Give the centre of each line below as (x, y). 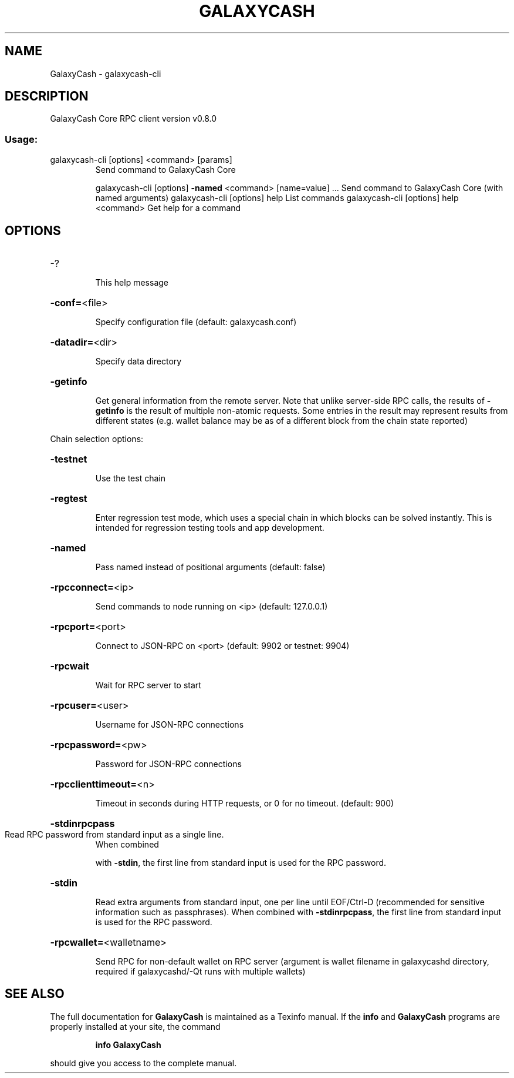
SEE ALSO (35, 994)
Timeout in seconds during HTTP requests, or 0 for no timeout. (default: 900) (245, 804)
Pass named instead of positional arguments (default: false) (210, 567)
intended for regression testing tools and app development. (210, 528)
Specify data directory (138, 361)
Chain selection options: (97, 439)
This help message (132, 283)
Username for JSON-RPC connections (170, 725)
